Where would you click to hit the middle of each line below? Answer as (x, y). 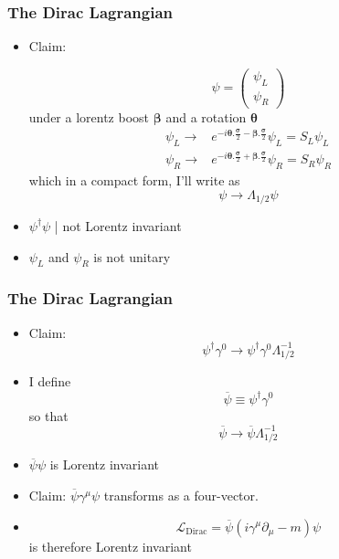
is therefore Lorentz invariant (110, 546)
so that (48, 415)
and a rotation (206, 116)
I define (50, 381)
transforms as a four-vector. (181, 495)
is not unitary (132, 256)
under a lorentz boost (89, 116)
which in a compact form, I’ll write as (134, 179)
